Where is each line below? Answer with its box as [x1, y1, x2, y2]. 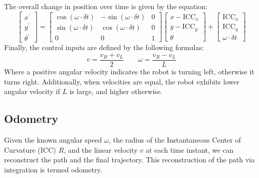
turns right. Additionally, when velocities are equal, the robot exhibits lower [4, 76, 240, 86]
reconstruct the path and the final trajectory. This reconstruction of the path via [4, 154, 255, 165]
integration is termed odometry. [4, 164, 102, 174]
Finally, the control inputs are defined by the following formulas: [4, 42, 204, 53]
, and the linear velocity [64, 144, 138, 155]
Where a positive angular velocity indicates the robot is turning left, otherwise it [4, 66, 254, 76]
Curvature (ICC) [4, 144, 56, 155]
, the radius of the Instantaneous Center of [108, 134, 241, 145]
